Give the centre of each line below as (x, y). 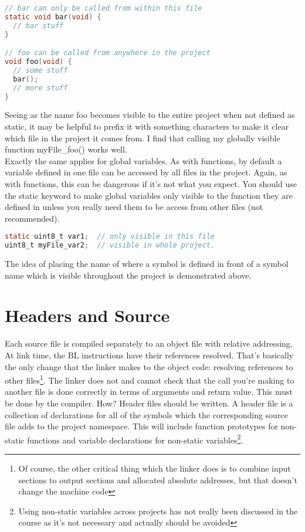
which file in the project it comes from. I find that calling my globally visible (143, 138)
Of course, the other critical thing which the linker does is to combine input (155, 468)
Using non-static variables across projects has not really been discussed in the (158, 511)
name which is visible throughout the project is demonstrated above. (128, 275)
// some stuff (40, 70)
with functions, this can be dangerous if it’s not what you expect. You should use (151, 183)
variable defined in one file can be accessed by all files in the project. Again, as (146, 172)
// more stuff (40, 88)
